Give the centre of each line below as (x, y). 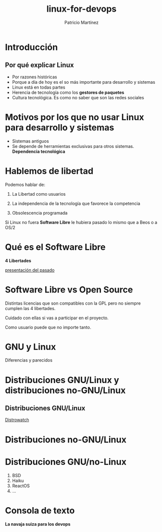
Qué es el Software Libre (55, 247)
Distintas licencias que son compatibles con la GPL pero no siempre (73, 303)
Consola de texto (40, 510)
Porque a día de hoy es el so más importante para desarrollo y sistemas (83, 82)
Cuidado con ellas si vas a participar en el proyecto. (57, 318)
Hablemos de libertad (49, 171)
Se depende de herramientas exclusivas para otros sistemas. (73, 146)
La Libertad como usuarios (39, 194)
